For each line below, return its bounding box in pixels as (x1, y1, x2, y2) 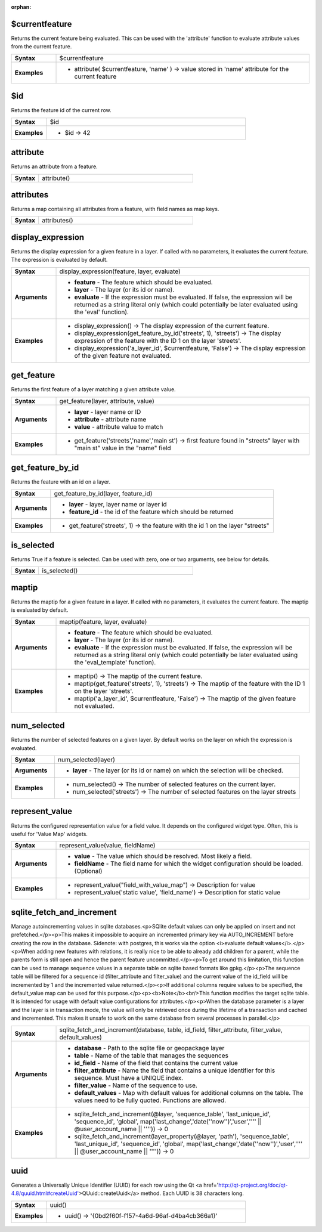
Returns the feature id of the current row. (11, 107, 112, 114)
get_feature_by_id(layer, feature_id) (54, 489, 153, 497)
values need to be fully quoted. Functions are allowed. (74, 1096, 227, 1104)
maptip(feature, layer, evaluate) (59, 617, 147, 626)
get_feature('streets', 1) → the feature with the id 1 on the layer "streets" (69, 521, 270, 530)
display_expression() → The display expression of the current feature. (74, 321, 270, 330)
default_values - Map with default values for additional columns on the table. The (74, 1088, 304, 1097)
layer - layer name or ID (74, 407, 141, 416)
